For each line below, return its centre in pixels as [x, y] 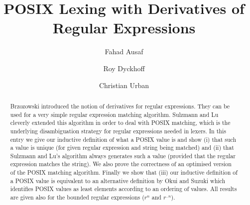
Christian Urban [124, 85]
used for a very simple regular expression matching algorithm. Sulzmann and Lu [114, 114]
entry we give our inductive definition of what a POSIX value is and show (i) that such [123, 139]
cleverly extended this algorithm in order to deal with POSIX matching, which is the [120, 123]
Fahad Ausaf [124, 51]
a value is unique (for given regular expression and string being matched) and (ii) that [122, 148]
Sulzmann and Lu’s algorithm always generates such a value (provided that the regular [123, 155]
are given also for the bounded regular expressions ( [77, 197]
